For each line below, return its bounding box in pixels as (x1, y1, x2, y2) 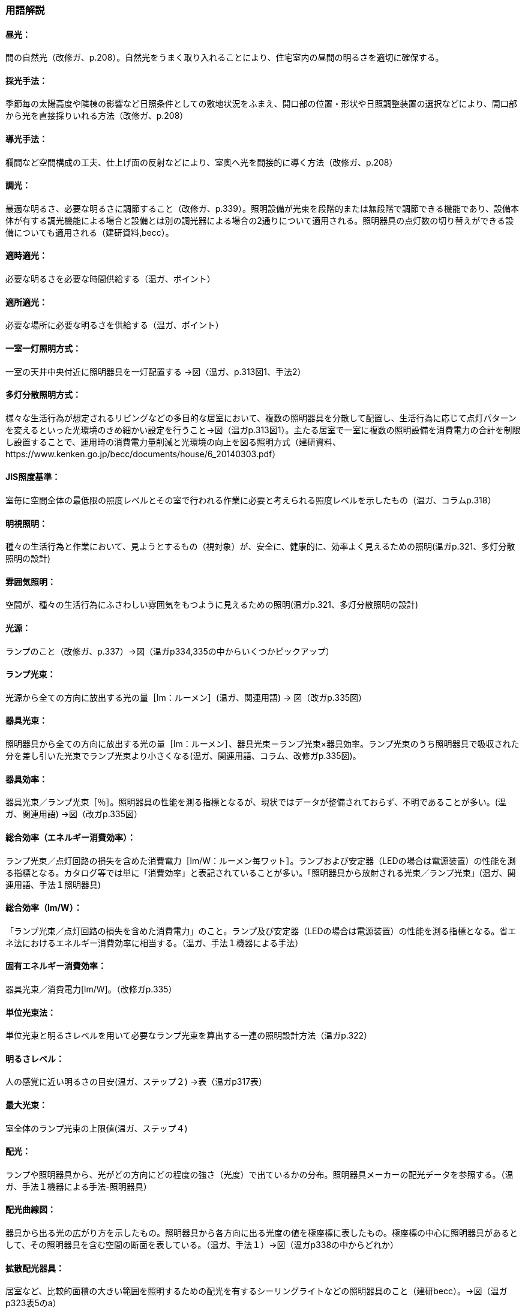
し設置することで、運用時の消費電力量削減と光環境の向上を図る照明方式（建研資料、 (5, 436, 341, 447)
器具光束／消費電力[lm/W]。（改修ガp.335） (5, 983, 177, 994)
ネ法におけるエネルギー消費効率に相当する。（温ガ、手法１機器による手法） (5, 937, 304, 948)
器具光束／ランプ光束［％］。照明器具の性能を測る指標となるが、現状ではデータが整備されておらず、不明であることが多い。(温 (5, 797, 506, 808)
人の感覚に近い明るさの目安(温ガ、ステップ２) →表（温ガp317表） (5, 1076, 268, 1087)
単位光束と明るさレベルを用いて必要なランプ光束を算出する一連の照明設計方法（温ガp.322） (5, 1030, 373, 1041)
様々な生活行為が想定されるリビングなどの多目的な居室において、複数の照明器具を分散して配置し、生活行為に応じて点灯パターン (5, 412, 517, 423)
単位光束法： (5, 1007, 56, 1018)
